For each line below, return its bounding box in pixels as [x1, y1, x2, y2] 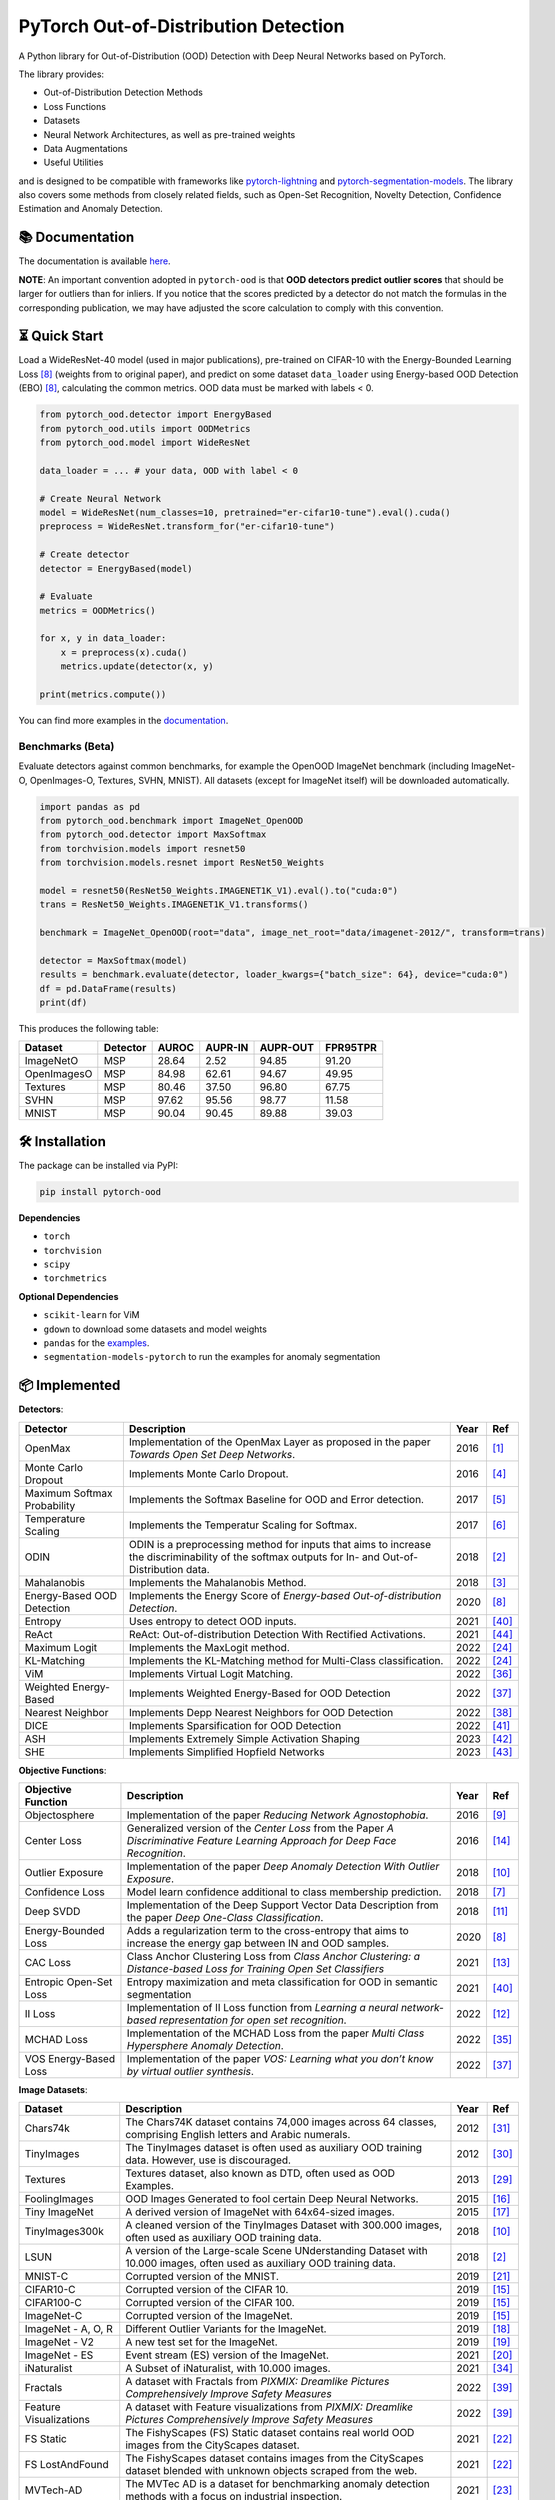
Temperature [24, 1511, 86, 1525]
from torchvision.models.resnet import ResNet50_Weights [39, 857, 325, 869]
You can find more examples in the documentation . [18, 715, 229, 726]
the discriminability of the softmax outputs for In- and [128, 1550, 380, 1564]
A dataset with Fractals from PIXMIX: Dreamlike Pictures [125, 2375, 390, 2389]
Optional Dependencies [18, 1290, 119, 1302]
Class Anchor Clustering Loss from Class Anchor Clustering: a [126, 1950, 420, 1964]
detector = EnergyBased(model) [39, 563, 194, 574]
